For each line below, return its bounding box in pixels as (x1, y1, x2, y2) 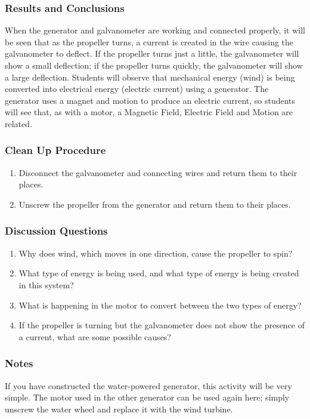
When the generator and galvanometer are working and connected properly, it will (5, 24, 305, 36)
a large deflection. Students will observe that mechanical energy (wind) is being (5, 70, 295, 83)
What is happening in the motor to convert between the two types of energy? (18, 298, 302, 311)
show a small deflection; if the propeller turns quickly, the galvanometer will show (5, 59, 303, 71)
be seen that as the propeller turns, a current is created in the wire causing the (5, 35, 294, 48)
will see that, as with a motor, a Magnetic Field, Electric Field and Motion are (5, 106, 293, 118)
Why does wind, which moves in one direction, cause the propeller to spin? (18, 247, 293, 259)
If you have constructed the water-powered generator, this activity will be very (5, 379, 292, 392)
